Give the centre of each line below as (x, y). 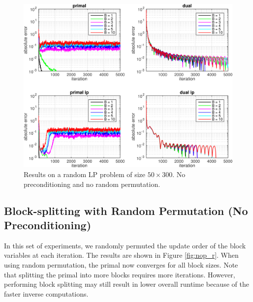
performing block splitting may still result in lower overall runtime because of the (126, 284)
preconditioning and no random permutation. (92, 184)
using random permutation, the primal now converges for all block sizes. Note (121, 265)
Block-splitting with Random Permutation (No (126, 210)
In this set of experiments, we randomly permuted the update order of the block (125, 245)
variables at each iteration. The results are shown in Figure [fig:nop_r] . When (121, 255)
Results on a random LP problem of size (85, 174)
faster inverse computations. (46, 293)
